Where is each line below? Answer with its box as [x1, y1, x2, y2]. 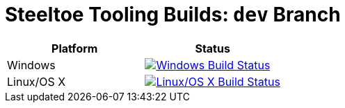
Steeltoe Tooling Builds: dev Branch [5, 3, 341, 26]
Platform [51, 41, 98, 55]
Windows [7, 57, 56, 72]
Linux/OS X [7, 74, 66, 89]
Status [195, 41, 230, 55]
